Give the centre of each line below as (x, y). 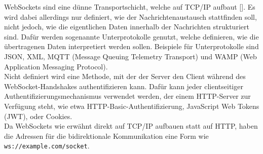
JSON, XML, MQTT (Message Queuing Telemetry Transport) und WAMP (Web (130, 56)
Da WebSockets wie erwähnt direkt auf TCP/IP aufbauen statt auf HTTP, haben (131, 126)
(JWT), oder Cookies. (38, 116)
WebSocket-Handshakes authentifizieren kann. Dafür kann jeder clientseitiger (124, 86)
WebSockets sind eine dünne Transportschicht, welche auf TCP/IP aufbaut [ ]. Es (130, 7)
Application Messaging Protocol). (56, 66)
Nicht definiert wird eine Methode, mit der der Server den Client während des (125, 76)
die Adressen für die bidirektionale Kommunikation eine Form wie (106, 136)
